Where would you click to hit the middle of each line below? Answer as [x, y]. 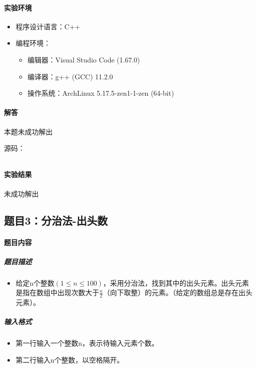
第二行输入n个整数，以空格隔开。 [70, 359]
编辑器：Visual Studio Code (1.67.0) [84, 59]
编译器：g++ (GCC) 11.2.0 [70, 76]
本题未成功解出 [28, 131]
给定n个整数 [35, 282]
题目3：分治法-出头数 [56, 220]
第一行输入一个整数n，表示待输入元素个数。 [87, 343]
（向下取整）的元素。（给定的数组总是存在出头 [178, 292]
